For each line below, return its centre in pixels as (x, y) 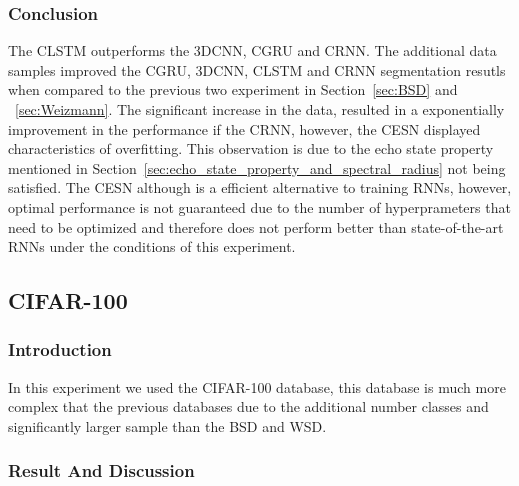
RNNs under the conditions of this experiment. (152, 246)
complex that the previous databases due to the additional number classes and (248, 406)
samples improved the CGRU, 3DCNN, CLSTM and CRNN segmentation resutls (257, 69)
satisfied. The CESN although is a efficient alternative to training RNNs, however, (260, 187)
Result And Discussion (101, 470)
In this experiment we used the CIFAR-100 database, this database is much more (257, 386)
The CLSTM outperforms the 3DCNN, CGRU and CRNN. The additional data (252, 50)
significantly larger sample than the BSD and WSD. (167, 425)
